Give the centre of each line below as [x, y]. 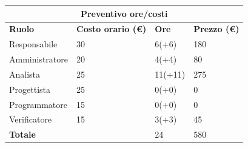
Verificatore [31, 119]
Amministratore [39, 59]
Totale [22, 134]
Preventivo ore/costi [124, 13]
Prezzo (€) [216, 29]
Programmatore [38, 104]
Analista [25, 74]
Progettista [30, 89]
